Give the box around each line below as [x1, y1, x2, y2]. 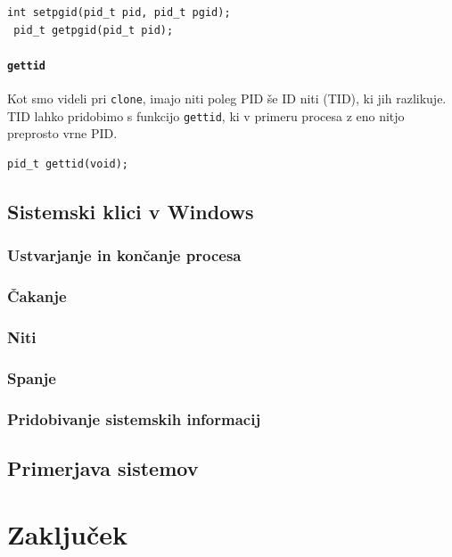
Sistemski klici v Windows [7, 197, 254, 225]
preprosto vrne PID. [7, 124, 118, 143]
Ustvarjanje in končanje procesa [7, 244, 242, 266]
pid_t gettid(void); [7, 157, 129, 170]
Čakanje [7, 285, 67, 307]
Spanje [7, 366, 56, 389]
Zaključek [7, 515, 128, 552]
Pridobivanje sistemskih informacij [7, 407, 261, 430]
